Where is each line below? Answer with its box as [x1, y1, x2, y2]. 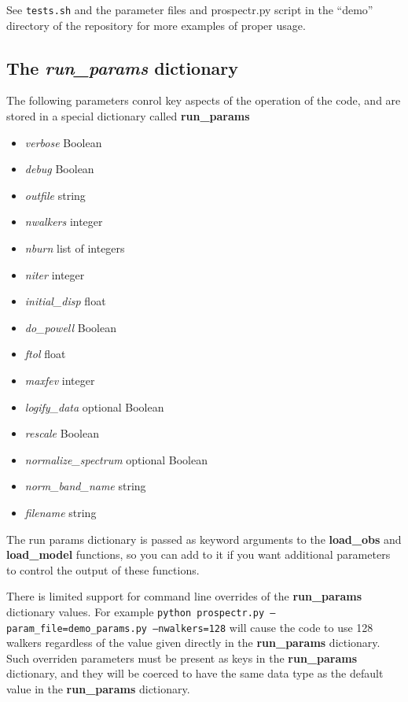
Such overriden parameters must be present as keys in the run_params [6, 649, 358, 666]
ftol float [24, 345, 66, 362]
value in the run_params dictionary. [6, 681, 190, 697]
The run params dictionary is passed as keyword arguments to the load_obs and [6, 530, 402, 547]
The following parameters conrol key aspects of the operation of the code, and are [6, 92, 401, 109]
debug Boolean [24, 161, 94, 177]
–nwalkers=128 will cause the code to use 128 [153, 619, 373, 635]
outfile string [24, 187, 86, 203]
